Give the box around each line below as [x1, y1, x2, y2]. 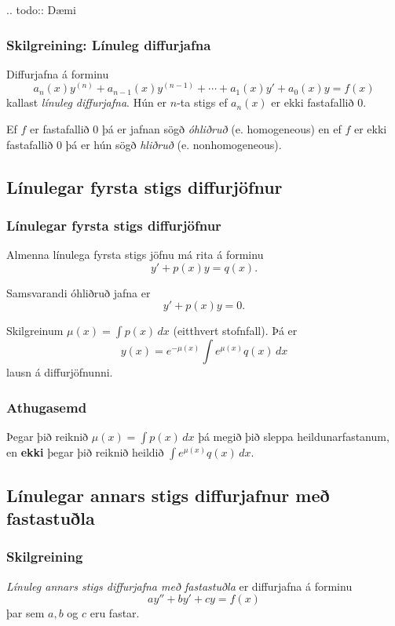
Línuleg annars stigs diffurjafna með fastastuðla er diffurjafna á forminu [6, 577, 353, 594]
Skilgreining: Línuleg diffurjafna [6, 35, 211, 54]
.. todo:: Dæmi [6, 2, 76, 17]
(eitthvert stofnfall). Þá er [173, 322, 298, 339]
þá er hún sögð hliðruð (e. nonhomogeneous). [65, 136, 282, 152]
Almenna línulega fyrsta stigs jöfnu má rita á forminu [6, 246, 264, 263]
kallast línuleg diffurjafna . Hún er [6, 94, 167, 111]
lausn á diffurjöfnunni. [6, 364, 113, 380]
